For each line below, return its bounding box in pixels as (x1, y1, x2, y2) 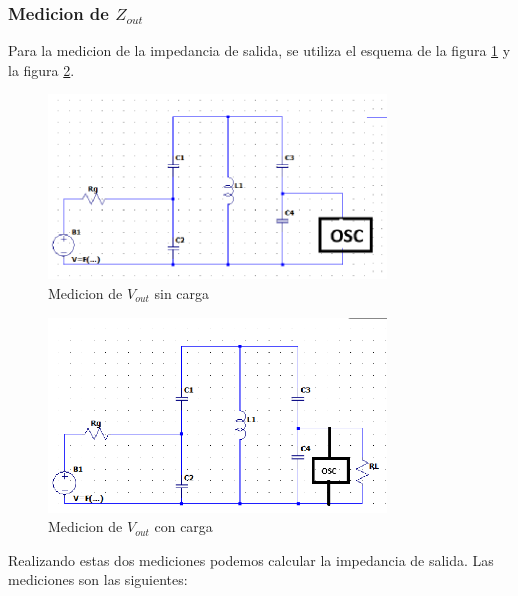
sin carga (154, 282, 210, 303)
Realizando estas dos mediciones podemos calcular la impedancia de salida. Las (8, 549, 494, 570)
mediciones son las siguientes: (8, 569, 188, 590)
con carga (154, 516, 213, 537)
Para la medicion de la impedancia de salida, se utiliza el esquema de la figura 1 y (8, 40, 511, 61)
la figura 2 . (8, 59, 75, 80)
